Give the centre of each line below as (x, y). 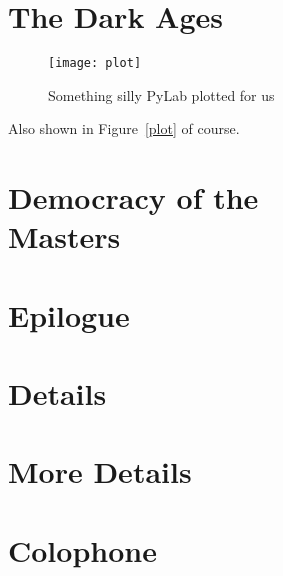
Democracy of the (133, 197)
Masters (64, 236)
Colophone (82, 549)
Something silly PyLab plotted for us (161, 94)
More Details (100, 471)
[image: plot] (95, 63)
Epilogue (69, 314)
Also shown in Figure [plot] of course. (124, 128)
